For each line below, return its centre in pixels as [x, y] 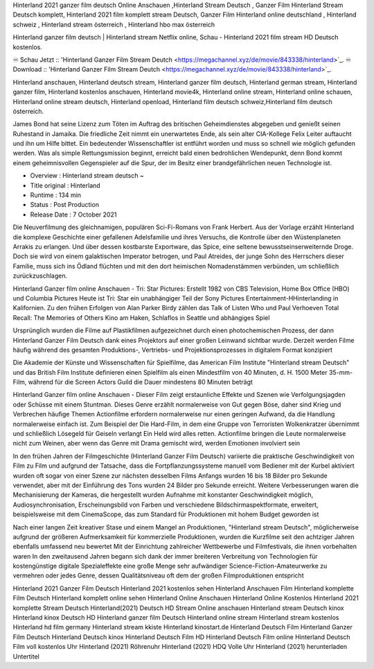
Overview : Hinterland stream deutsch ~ [87, 176]
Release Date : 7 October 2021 [73, 214]
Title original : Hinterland [65, 185]
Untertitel [26, 657]
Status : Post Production [65, 205]
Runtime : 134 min [56, 195]
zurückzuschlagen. [40, 276]
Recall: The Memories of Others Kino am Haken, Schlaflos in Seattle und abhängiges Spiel [141, 317]
